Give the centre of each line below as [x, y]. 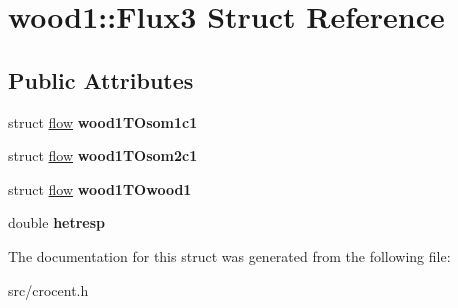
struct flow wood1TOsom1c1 [103, 121]
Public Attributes [101, 79]
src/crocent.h [48, 289]
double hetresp [57, 222]
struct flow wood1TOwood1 [100, 188]
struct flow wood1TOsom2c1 [103, 155]
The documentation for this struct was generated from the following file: [229, 255]
